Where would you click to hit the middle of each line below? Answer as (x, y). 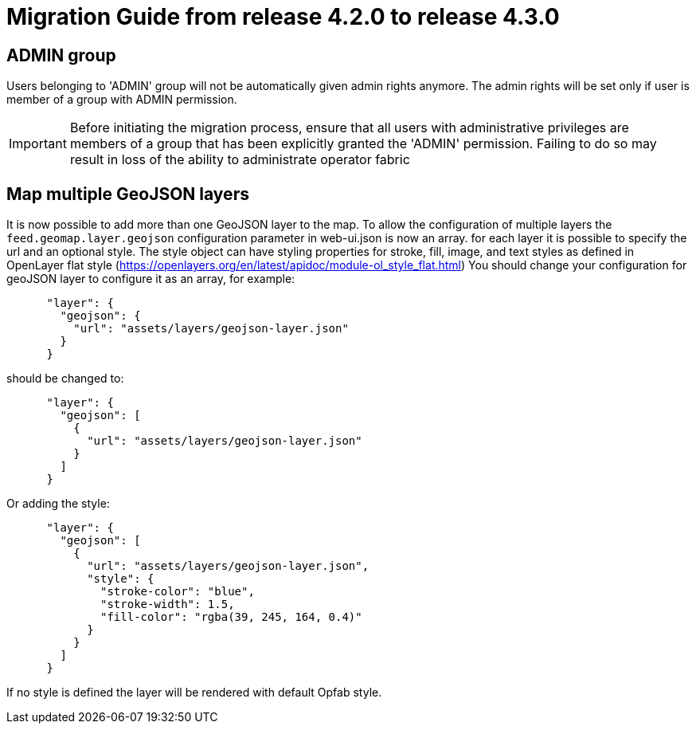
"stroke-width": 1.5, (168, 604)
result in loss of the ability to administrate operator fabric (240, 160)
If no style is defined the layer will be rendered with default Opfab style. (194, 693)
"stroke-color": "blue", (178, 592)
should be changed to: (65, 379)
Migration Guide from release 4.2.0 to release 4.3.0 (283, 17)
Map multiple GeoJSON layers (128, 194)
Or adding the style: (58, 504)
